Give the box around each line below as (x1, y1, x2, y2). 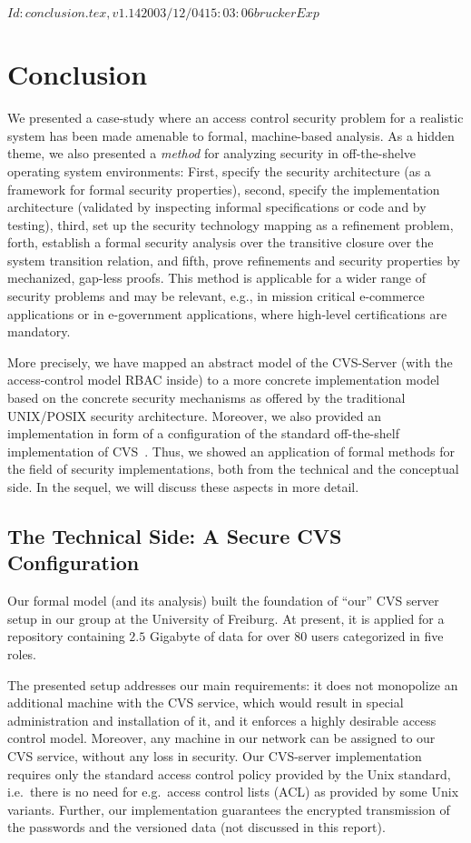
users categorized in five (310, 627, 444, 646)
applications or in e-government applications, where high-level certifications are (7, 304, 447, 323)
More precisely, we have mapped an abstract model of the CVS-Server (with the (7, 352, 453, 371)
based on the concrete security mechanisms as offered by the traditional (7, 388, 406, 407)
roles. (7, 644, 37, 663)
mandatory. (7, 322, 71, 341)
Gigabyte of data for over (149, 627, 290, 646)
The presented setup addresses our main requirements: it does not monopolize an (7, 675, 458, 694)
